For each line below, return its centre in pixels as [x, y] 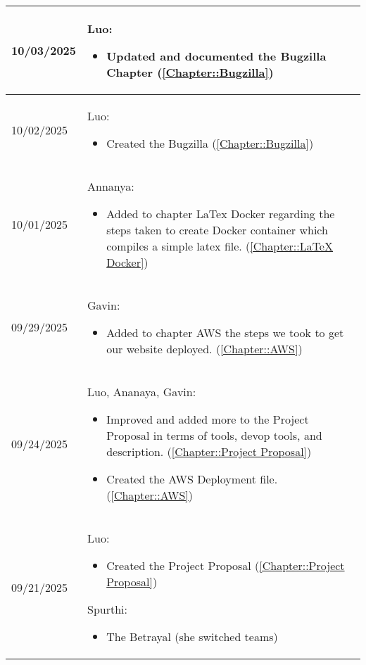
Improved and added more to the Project [208, 419]
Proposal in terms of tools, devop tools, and [214, 435]
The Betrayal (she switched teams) [192, 636]
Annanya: [111, 186]
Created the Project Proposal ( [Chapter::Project [226, 565]
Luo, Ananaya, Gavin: [142, 392]
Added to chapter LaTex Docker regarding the [221, 214]
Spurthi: [107, 609]
